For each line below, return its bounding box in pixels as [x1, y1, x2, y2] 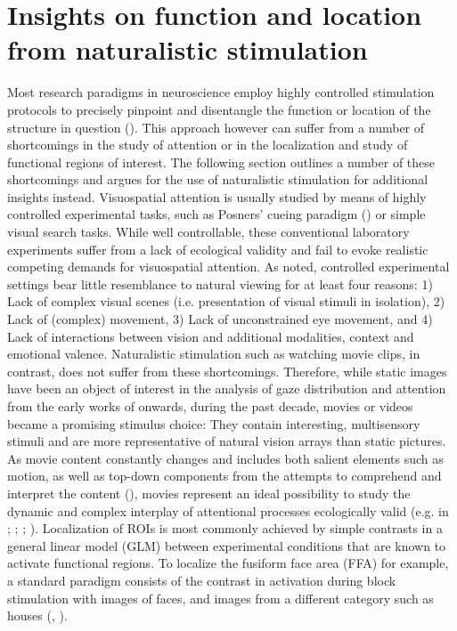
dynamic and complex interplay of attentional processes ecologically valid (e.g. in [7, 501, 449, 520]
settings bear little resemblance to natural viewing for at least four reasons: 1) [7, 274, 433, 293]
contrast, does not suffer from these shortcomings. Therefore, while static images [7, 361, 447, 380]
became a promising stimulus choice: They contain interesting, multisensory [7, 414, 420, 433]
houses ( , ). [7, 606, 68, 625]
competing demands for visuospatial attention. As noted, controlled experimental [7, 257, 450, 276]
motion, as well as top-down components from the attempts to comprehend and [7, 466, 442, 485]
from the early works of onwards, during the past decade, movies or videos [7, 397, 413, 415]
